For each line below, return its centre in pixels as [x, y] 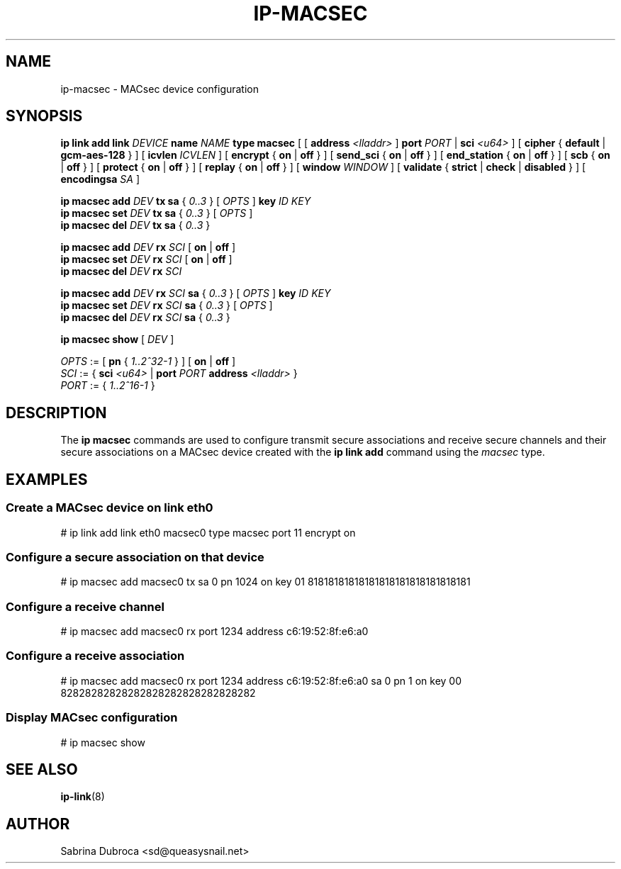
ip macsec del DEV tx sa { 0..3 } [135, 225]
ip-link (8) [83, 797]
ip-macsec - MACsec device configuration [160, 89]
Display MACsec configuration [92, 718]
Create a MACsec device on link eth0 [110, 508]
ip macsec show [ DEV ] [117, 340]
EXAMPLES [47, 479]
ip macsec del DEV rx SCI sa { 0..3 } [145, 318]
